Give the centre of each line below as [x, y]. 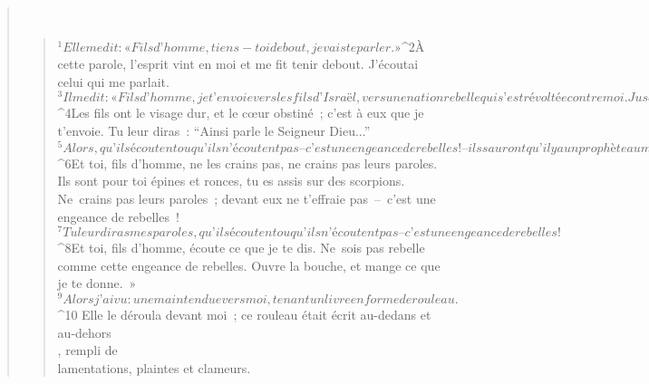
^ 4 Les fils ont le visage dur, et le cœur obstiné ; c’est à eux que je [241, 113]
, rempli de [87, 350]
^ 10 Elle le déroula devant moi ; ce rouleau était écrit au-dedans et [244, 315]
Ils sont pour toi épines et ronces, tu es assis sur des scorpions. [231, 181]
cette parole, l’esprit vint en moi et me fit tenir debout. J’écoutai [238, 64]
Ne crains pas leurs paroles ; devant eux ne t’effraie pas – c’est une [247, 198]
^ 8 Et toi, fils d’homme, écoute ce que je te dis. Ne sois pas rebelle [241, 248]
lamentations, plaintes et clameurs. [154, 367]
